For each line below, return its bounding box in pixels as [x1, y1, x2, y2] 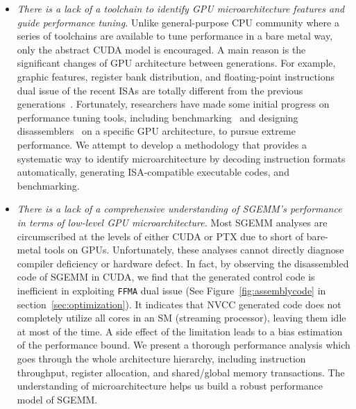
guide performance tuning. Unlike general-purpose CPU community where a [17, 15, 339, 29]
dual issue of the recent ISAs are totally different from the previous [17, 83, 303, 97]
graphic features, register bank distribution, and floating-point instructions [17, 69, 335, 83]
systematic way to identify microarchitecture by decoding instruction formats [17, 151, 346, 165]
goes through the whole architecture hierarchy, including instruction [17, 351, 306, 365]
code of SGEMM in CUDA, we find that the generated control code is [17, 269, 315, 284]
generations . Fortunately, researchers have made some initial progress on [17, 97, 330, 111]
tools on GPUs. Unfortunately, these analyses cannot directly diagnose [44, 242, 344, 257]
